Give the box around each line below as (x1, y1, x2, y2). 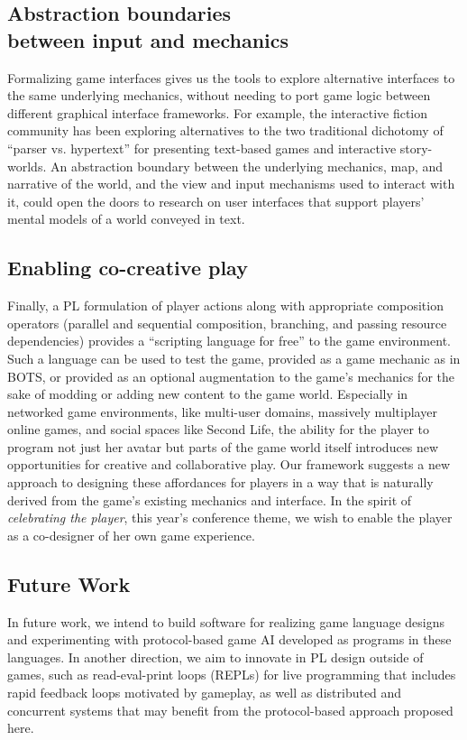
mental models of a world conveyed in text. (7, 209, 245, 228)
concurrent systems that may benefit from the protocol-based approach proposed (7, 700, 453, 719)
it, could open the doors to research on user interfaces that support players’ (7, 191, 425, 210)
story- (399, 138, 433, 157)
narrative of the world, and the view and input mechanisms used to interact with (7, 174, 455, 193)
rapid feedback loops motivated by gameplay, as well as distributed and (7, 683, 402, 702)
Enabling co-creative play (7, 254, 248, 282)
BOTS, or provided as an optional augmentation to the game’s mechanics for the (7, 366, 454, 385)
